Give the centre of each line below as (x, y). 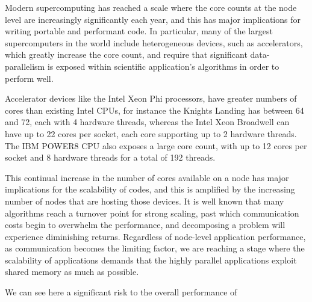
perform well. (29, 78)
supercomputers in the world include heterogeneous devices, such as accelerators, (154, 42)
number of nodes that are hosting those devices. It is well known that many (145, 201)
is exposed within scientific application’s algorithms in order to (163, 66)
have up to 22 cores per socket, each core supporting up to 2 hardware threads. (151, 133)
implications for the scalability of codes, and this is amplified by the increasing (150, 189)
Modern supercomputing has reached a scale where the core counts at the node (151, 7)
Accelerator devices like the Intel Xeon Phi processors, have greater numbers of (151, 98)
